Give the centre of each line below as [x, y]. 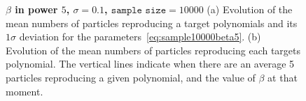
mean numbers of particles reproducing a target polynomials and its [152, 23]
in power [36, 9]
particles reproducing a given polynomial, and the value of [131, 77]
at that [283, 77]
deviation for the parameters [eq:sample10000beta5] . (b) [140, 37]
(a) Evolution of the [250, 9]
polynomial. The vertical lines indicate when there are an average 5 [150, 64]
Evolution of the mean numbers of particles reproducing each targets [153, 50]
